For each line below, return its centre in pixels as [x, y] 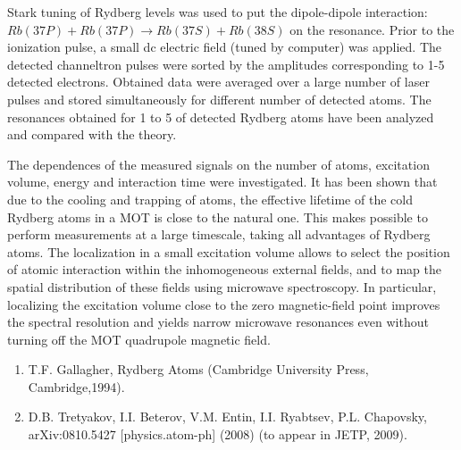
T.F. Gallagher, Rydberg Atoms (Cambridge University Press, [198, 369]
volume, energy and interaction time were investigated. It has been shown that [222, 182]
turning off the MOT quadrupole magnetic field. [139, 339]
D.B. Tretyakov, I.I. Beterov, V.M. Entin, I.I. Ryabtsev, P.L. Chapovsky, [227, 417]
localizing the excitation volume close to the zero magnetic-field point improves [224, 304]
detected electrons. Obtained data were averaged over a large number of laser [218, 82]
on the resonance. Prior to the [372, 29]
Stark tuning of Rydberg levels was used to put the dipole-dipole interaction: [218, 12]
